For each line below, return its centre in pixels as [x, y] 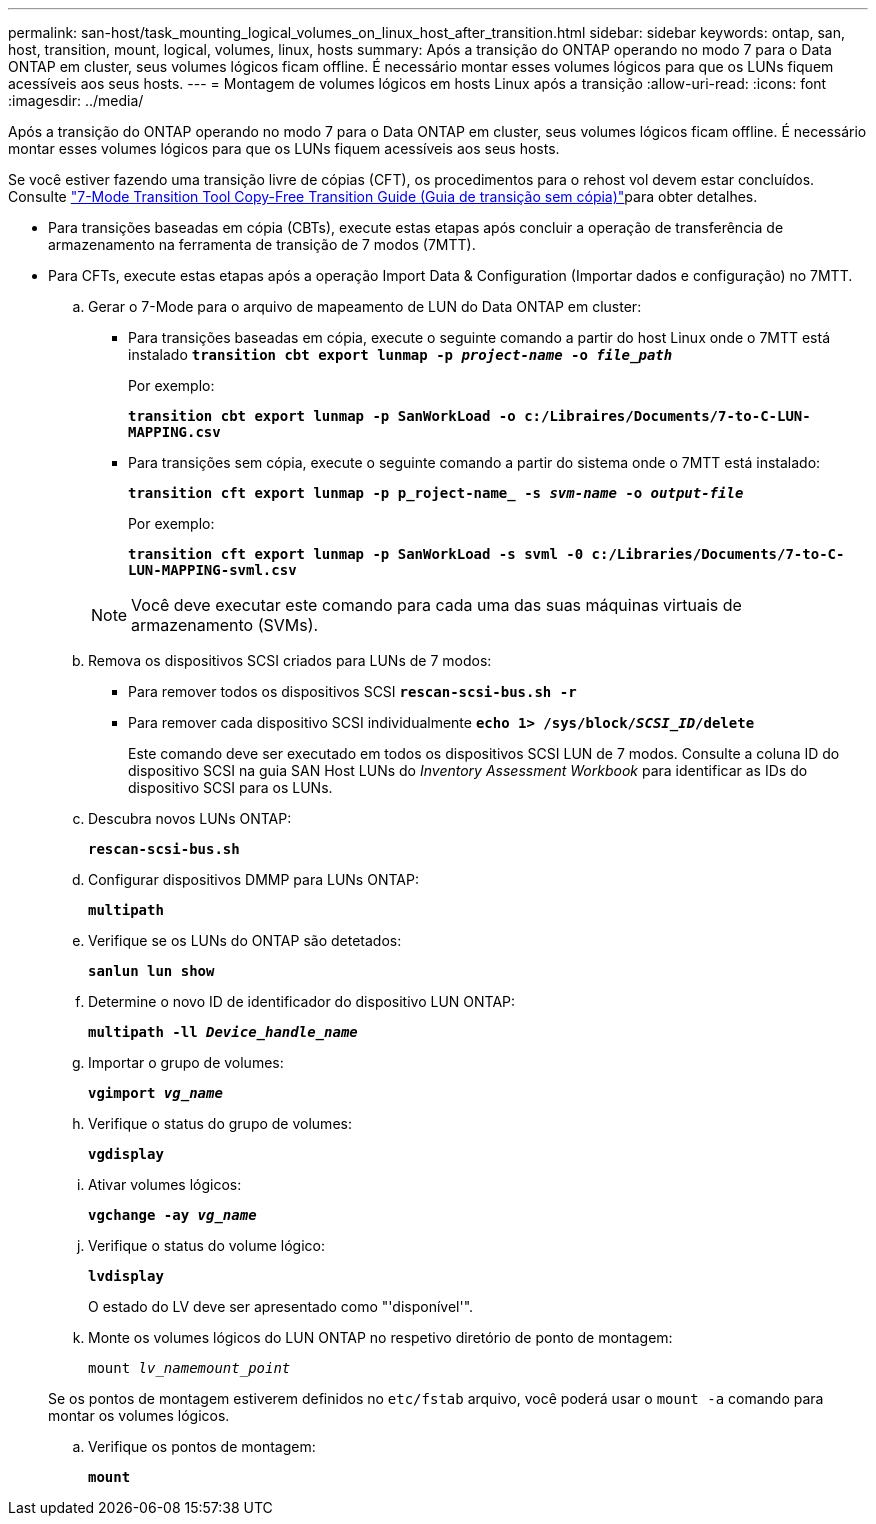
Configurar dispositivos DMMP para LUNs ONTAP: [253, 879]
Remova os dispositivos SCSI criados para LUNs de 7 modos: [290, 660]
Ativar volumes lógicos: [165, 1184]
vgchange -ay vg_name [172, 1215]
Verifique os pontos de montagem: [202, 1446]
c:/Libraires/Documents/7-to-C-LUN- [667, 416]
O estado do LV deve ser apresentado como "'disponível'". [281, 1306]
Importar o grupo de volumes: [186, 1062]
